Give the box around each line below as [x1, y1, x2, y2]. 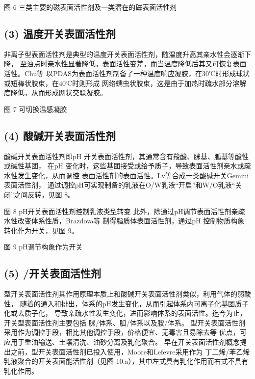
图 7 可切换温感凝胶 [4, 104, 67, 114]
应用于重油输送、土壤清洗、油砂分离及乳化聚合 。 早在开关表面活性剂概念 [4, 337, 240, 347]
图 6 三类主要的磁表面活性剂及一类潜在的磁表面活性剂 [4, 2, 177, 12]
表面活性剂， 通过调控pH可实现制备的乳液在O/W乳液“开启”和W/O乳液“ [4, 180, 235, 190]
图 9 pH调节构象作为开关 [4, 242, 83, 252]
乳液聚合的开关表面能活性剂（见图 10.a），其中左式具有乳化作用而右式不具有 [4, 356, 249, 366]
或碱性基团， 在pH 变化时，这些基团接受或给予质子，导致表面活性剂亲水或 [4, 161, 244, 171]
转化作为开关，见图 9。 [4, 225, 78, 235]
